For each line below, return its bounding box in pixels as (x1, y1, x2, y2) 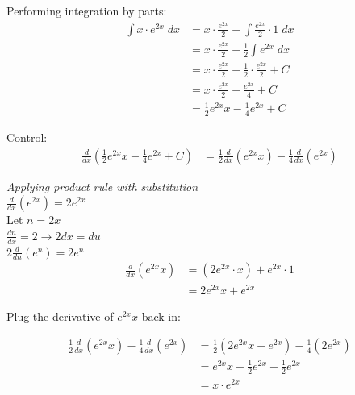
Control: (6, 129, 48, 145)
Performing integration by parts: (6, 2, 167, 19)
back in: (141, 307, 181, 324)
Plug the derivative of (6, 307, 114, 324)
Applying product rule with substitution (6, 177, 198, 194)
